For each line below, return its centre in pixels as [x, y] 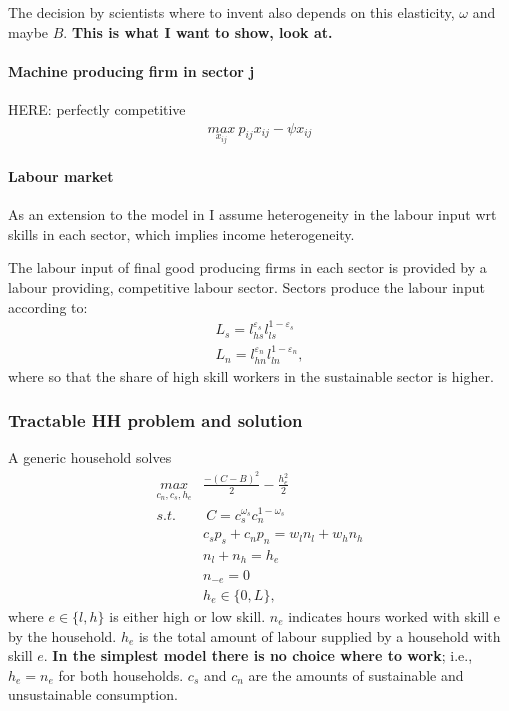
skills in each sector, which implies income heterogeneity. [181, 233]
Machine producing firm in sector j [131, 70]
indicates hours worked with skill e [394, 616]
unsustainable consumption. [93, 694]
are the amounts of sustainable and [356, 674]
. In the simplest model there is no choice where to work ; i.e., [258, 655]
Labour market [61, 176]
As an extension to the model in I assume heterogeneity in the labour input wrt [252, 214]
